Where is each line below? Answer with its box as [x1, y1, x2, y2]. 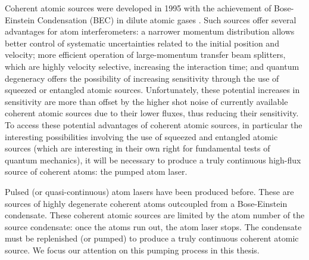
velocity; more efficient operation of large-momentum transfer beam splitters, [5, 48, 286, 61]
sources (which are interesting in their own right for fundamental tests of [5, 142, 270, 154]
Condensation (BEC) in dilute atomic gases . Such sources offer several [37, 13, 296, 26]
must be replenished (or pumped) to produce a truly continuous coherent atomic [5, 232, 299, 244]
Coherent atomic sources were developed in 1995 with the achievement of [5, 2, 271, 14]
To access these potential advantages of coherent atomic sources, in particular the [5, 118, 302, 131]
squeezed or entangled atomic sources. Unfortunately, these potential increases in [5, 83, 300, 96]
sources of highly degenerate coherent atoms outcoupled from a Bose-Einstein [5, 197, 288, 209]
